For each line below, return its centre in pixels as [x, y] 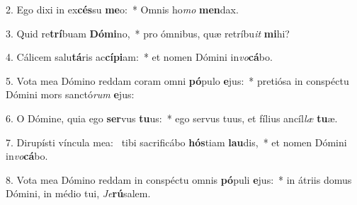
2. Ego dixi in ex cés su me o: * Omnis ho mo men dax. [122, 9]
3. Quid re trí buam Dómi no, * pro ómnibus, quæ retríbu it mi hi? [148, 33]
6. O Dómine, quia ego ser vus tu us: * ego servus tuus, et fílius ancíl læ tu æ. [172, 118]
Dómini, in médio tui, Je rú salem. [78, 193]
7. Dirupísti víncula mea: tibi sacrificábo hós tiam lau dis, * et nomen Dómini [176, 142]
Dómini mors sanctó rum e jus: [70, 94]
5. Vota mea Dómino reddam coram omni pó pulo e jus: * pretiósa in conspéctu [177, 80]
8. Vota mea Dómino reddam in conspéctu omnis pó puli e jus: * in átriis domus [179, 179]
